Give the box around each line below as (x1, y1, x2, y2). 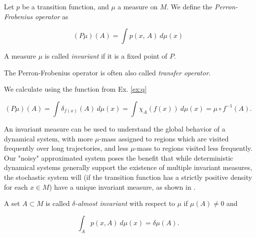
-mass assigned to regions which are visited (99, 133, 229, 143)
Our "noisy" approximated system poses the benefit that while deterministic (4, 152, 233, 163)
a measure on (117, 1, 158, 11)
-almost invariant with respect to (75, 198, 175, 208)
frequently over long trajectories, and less (4, 143, 128, 153)
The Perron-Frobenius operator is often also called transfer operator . (4, 67, 211, 77)
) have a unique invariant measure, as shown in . (49, 181, 196, 192)
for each (4, 181, 28, 192)
